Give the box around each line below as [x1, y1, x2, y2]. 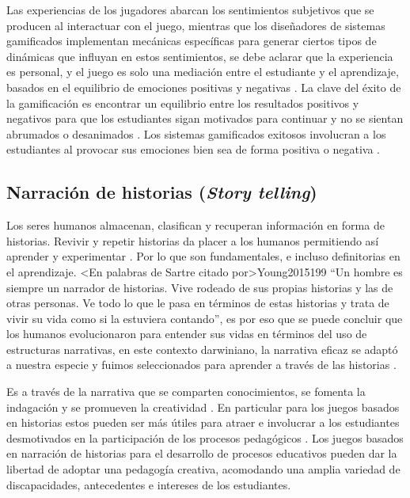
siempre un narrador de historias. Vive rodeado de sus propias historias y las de [6, 279, 393, 295]
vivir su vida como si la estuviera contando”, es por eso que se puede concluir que [6, 310, 403, 326]
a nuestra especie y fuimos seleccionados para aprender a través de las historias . [6, 356, 397, 373]
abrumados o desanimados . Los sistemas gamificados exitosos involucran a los [6, 125, 386, 142]
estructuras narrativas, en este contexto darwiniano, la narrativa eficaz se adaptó [6, 340, 398, 357]
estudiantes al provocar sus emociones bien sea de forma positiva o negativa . [6, 141, 380, 158]
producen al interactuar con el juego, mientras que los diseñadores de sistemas [6, 17, 385, 33]
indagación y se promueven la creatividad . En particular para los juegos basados [6, 398, 400, 415]
